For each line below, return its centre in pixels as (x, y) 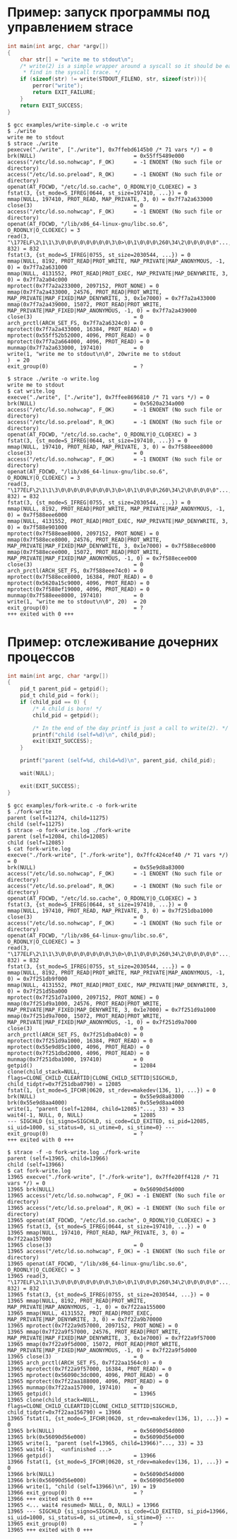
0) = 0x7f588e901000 (38, 527)
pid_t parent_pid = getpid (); (65, 689)
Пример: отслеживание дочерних (113, 642)
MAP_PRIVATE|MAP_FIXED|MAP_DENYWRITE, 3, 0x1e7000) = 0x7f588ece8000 (112, 546)
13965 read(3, (28, 1276)
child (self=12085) (36, 843)
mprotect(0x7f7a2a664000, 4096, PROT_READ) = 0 (79, 341)
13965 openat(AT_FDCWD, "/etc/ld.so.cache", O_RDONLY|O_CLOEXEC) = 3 (112, 1220)
